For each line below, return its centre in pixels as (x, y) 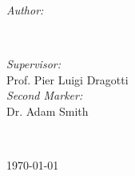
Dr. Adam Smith (48, 111)
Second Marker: (45, 95)
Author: (25, 10)
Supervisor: (34, 64)
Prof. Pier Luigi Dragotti (67, 79)
